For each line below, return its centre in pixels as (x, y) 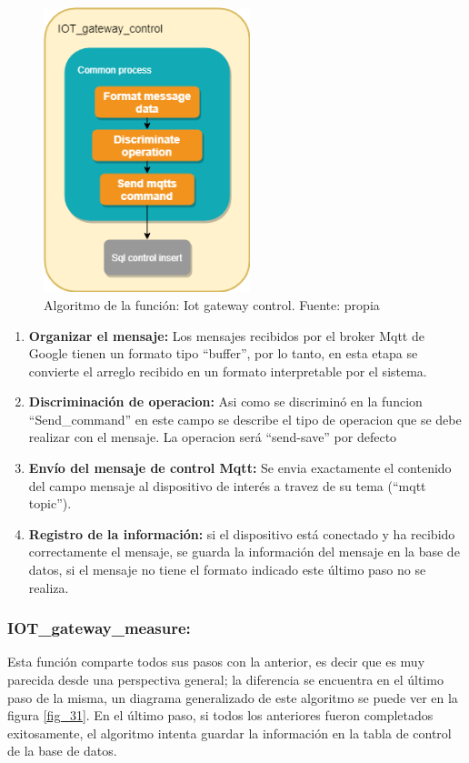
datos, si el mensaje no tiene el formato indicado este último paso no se (227, 570)
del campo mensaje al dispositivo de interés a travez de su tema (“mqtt (227, 485)
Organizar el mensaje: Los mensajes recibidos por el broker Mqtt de (226, 335)
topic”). (50, 503)
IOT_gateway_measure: (99, 628)
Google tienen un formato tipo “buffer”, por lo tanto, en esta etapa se (223, 353)
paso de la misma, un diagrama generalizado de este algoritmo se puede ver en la (233, 697)
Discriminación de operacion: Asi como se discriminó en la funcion (225, 402)
